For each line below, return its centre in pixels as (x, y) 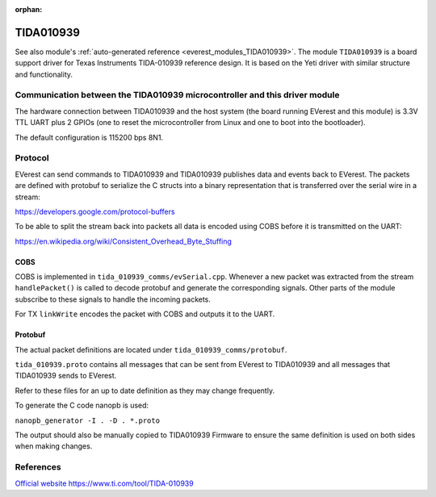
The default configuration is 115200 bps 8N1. (89, 137)
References (38, 467)
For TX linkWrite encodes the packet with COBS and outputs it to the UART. (145, 314)
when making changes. (54, 446)
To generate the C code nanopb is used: (82, 405)
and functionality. (44, 74)
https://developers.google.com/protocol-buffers (95, 211)
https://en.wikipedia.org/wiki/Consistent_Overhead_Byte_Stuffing (123, 241)
